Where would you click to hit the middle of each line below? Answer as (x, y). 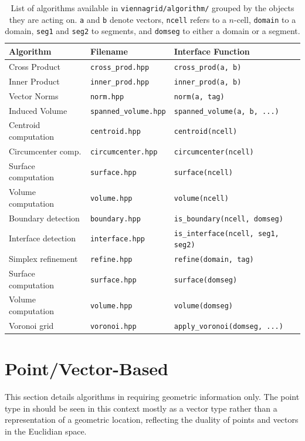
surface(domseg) (206, 280)
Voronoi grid (31, 325)
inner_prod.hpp (120, 82)
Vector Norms (34, 95)
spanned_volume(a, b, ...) (226, 111)
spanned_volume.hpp (128, 111)
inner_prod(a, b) (208, 82)
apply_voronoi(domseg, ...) (228, 326)
